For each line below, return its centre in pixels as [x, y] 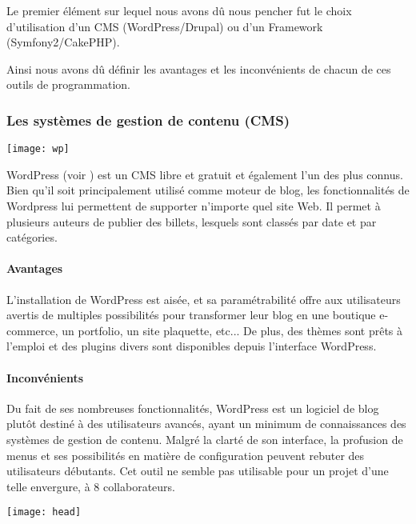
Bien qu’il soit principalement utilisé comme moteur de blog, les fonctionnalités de [208, 190]
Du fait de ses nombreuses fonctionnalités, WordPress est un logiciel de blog [193, 408]
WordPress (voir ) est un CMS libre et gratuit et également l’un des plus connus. [205, 174]
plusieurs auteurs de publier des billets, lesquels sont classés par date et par [192, 221]
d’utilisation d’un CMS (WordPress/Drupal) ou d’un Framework [165, 26]
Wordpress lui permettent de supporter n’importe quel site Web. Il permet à [194, 206]
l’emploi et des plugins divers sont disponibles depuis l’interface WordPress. [192, 346]
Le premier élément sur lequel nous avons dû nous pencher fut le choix [179, 10]
